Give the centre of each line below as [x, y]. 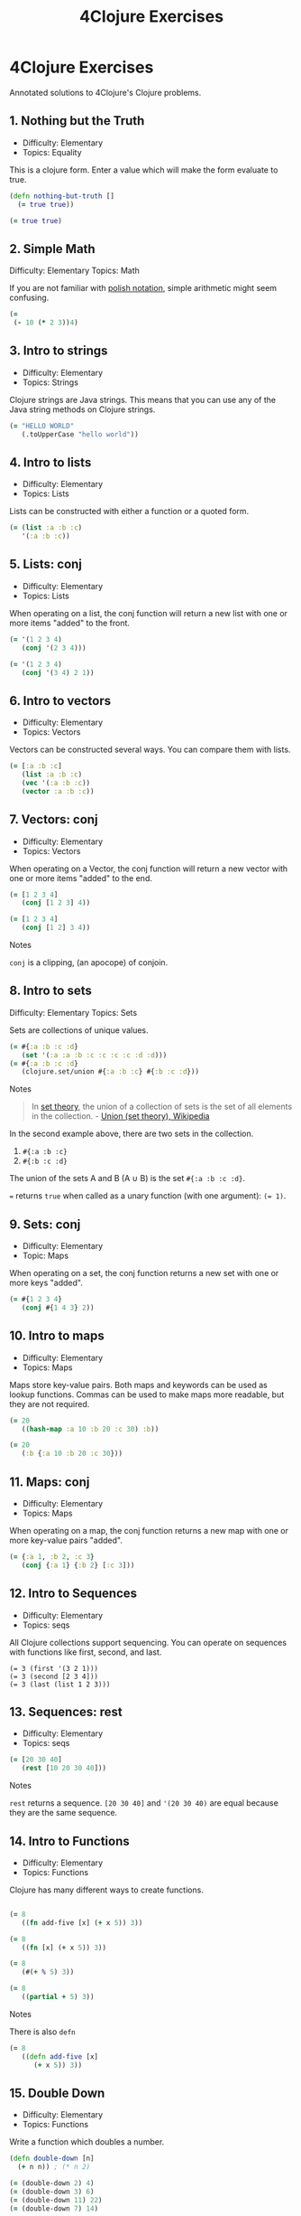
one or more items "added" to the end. [81, 878]
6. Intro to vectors [60, 701]
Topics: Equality [52, 152]
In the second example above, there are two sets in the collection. [132, 1134]
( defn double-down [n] [52, 2159]
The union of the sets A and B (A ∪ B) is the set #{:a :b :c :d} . [128, 1178]
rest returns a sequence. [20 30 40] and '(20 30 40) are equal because [144, 1803]
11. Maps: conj [50, 1482]
